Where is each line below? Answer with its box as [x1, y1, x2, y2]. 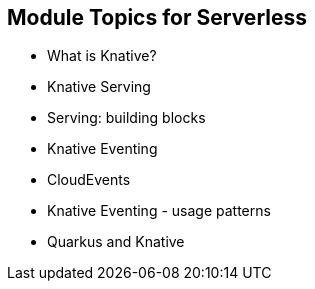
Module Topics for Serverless [7, 5, 307, 30]
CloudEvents [47, 171, 131, 189]
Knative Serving [47, 78, 151, 96]
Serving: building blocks [47, 109, 206, 127]
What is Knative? [47, 47, 157, 65]
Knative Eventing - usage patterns [47, 202, 271, 220]
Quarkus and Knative [47, 233, 185, 251]
